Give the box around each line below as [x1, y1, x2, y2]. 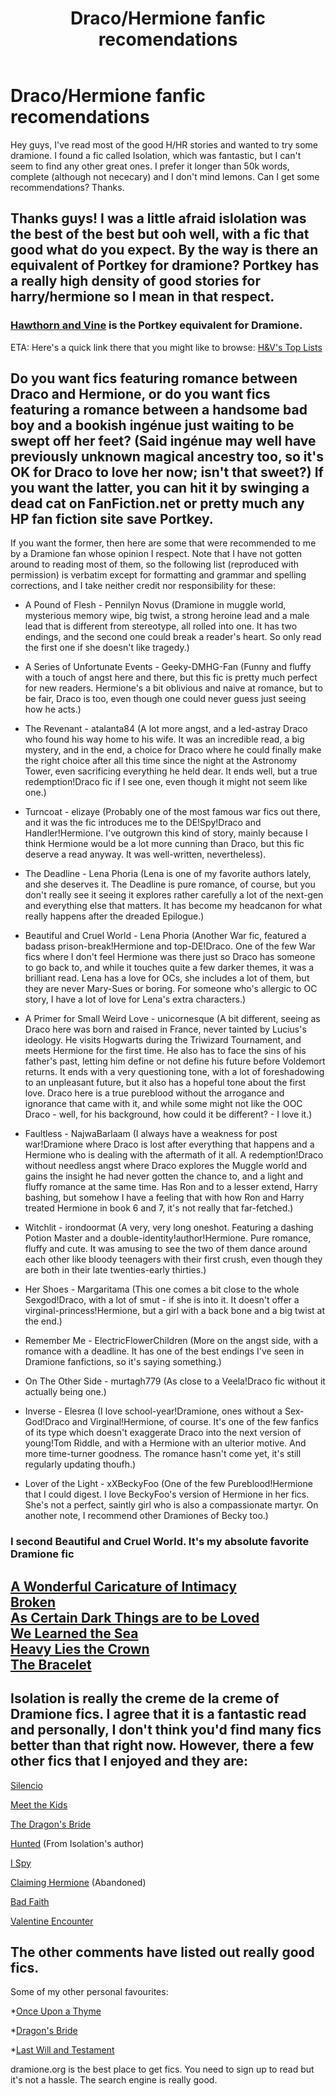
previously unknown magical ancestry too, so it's [10, 448, 324, 466]
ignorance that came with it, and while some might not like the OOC [24, 1098, 303, 1110]
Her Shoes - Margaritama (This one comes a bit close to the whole [24, 1283, 300, 1296]
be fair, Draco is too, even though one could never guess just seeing [24, 693, 307, 705]
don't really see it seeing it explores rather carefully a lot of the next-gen [24, 889, 324, 901]
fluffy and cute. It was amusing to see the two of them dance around [24, 1243, 308, 1255]
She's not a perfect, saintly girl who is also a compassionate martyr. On [24, 1499, 319, 1511]
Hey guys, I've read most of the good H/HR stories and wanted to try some [10, 138, 318, 151]
